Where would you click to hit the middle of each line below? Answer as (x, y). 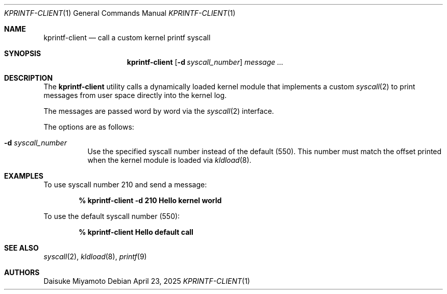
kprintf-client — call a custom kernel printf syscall (127, 38)
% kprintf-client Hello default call (136, 232)
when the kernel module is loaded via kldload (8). (169, 160)
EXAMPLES (24, 176)
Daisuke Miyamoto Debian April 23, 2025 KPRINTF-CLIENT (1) (147, 281)
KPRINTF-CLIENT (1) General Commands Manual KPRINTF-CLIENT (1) (120, 13)
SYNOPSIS (23, 53)
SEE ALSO (21, 248)
